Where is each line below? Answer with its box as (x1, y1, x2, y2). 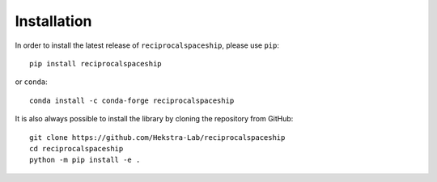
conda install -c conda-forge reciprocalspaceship (29, 95, 235, 105)
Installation (15, 12, 92, 30)
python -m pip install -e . (29, 155, 141, 165)
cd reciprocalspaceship (29, 144, 124, 153)
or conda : (15, 77, 48, 87)
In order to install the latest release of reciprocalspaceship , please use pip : (15, 40, 279, 50)
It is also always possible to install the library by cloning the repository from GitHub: (15, 114, 294, 124)
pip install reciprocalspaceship (29, 59, 162, 68)
